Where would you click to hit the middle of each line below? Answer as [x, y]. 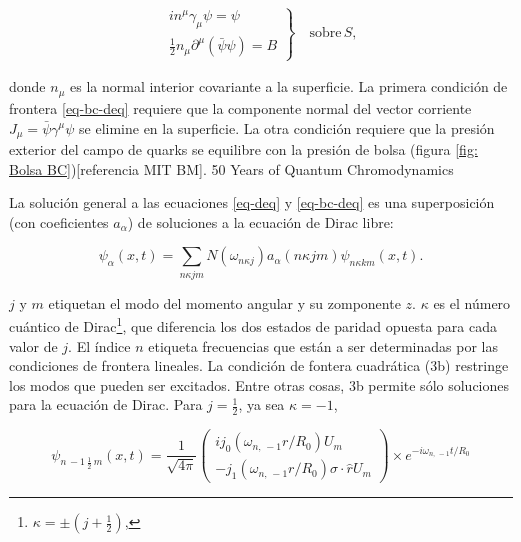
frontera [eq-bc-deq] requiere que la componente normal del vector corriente [240, 107]
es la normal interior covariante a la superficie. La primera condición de [289, 86]
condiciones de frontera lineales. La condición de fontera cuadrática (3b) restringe [259, 365]
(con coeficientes [59, 221]
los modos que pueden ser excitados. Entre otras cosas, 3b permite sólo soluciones [259, 384]
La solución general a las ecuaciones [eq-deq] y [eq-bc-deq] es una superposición [252, 202]
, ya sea [261, 404]
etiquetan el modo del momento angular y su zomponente [224, 302]
